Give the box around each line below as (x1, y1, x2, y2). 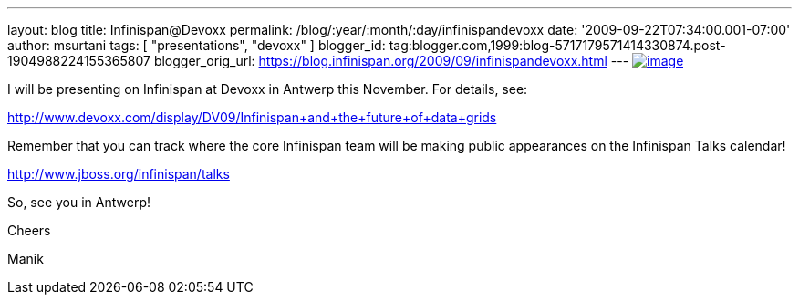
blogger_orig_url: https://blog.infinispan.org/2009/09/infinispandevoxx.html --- (153, 53, 629, 68)
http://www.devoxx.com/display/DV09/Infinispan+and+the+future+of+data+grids (7, 109, 497, 125)
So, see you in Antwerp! (7, 194, 150, 210)
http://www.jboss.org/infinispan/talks (7, 166, 230, 182)
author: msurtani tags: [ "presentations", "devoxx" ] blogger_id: (7, 37, 386, 53)
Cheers (7, 223, 51, 238)
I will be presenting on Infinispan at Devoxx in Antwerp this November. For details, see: (7, 81, 528, 97)
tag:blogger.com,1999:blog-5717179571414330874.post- (389, 37, 726, 53)
